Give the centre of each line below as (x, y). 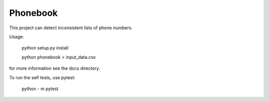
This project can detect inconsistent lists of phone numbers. (71, 28)
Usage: (17, 37)
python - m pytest (40, 89)
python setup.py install (45, 48)
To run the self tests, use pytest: (42, 77)
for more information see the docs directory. (55, 68)
